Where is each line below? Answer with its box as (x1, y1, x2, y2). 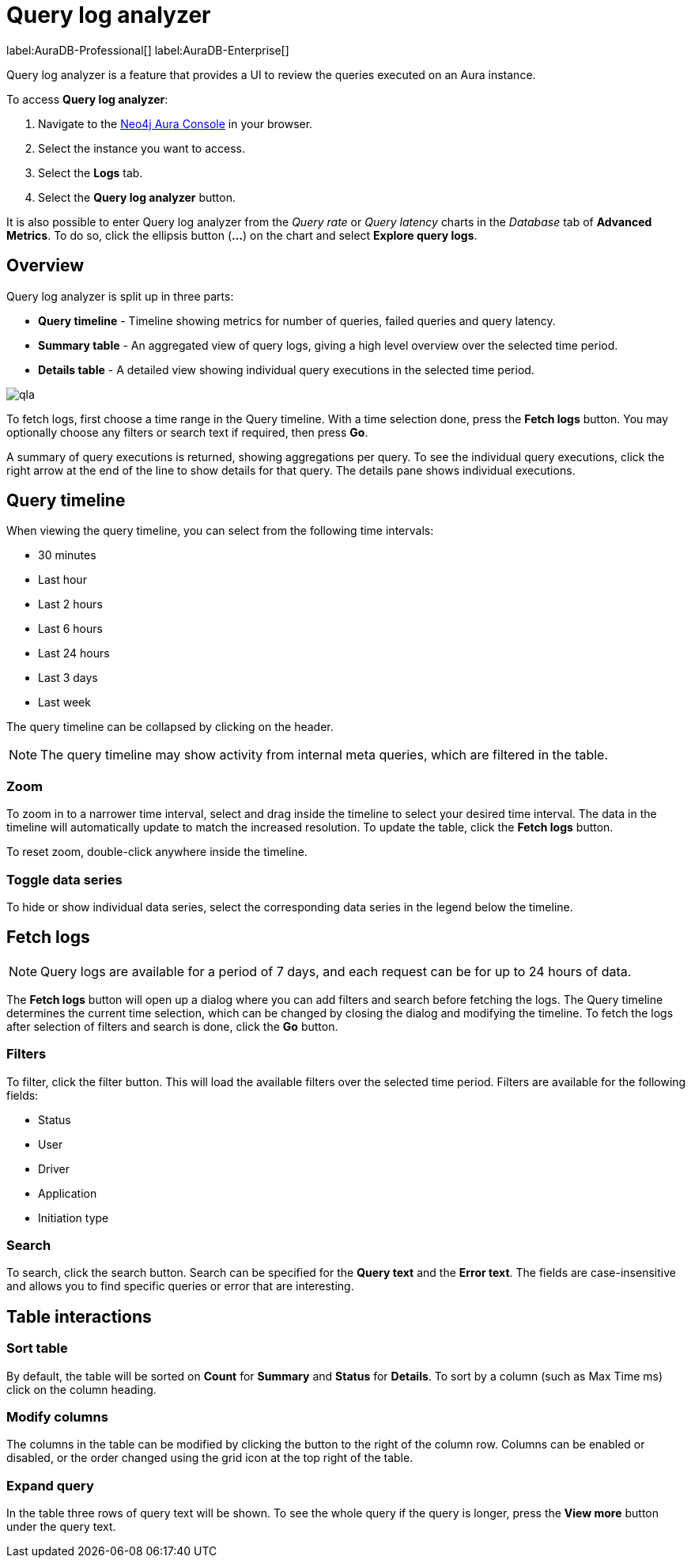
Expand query (6, 1477, 94, 1494)
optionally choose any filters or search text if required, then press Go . (6, 425, 368, 439)
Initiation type (38, 1210, 109, 1225)
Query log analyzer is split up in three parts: (6, 289, 234, 303)
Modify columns (6, 1408, 108, 1425)
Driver (38, 1161, 70, 1176)
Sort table (6, 1340, 68, 1357)
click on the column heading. (6, 1382, 157, 1396)
